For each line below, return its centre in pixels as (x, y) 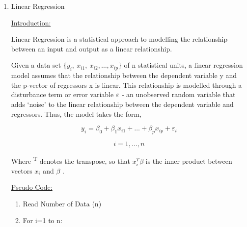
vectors (22, 170)
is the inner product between (189, 161)
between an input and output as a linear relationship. (92, 48)
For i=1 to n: (42, 220)
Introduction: (31, 22)
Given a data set (36, 65)
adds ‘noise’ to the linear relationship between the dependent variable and (122, 104)
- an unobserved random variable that (178, 94)
